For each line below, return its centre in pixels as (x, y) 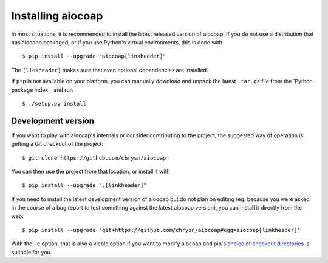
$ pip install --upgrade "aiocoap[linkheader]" (94, 56)
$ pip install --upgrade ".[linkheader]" (84, 186)
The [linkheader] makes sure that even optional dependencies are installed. (110, 70)
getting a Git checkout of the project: (57, 144)
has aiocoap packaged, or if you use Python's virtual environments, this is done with (117, 42)
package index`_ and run (42, 90)
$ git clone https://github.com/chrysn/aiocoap (94, 158)
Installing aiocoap (57, 16)
